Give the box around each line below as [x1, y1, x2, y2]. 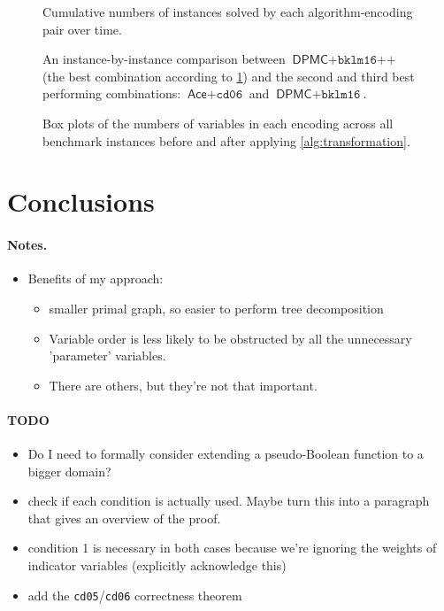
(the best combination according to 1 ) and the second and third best [42, 66, 415, 85]
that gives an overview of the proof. [27, 508, 221, 527]
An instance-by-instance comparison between [42, 50, 286, 68]
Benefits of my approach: [27, 269, 164, 288]
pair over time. [42, 19, 122, 38]
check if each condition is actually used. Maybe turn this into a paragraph [27, 491, 430, 510]
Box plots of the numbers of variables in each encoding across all [42, 113, 394, 132]
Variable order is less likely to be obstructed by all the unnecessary [49, 329, 412, 347]
